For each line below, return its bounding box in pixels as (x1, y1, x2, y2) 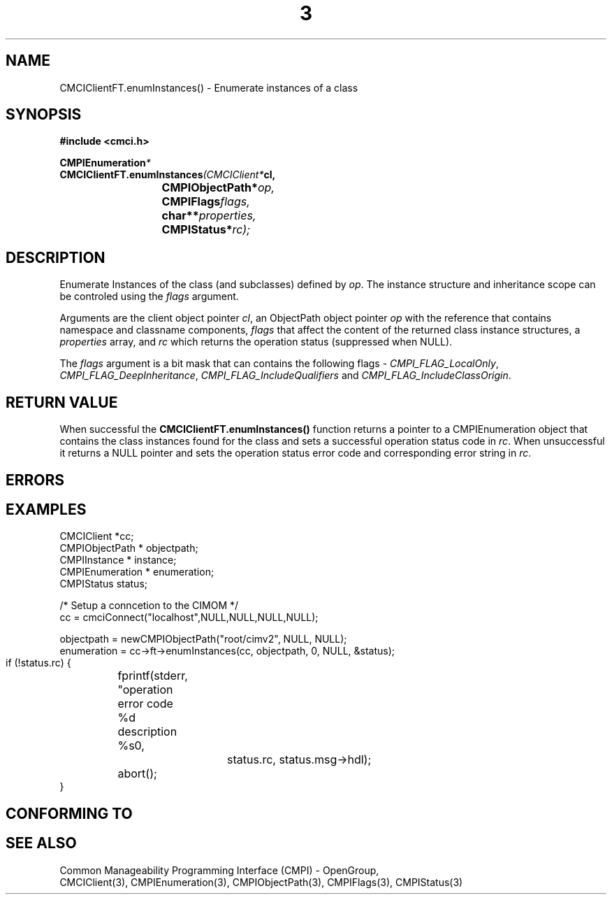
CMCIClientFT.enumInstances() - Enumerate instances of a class (59, 81, 358, 94)
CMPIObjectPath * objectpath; (59, 542, 198, 555)
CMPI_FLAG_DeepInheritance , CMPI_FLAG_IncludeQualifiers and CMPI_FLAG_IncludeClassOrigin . (59, 369, 511, 382)
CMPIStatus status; (59, 578, 148, 590)
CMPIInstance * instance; (59, 554, 177, 566)
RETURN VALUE (6, 393, 118, 411)
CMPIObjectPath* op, (161, 180, 275, 195)
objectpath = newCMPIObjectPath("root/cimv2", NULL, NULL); (59, 633, 347, 645)
